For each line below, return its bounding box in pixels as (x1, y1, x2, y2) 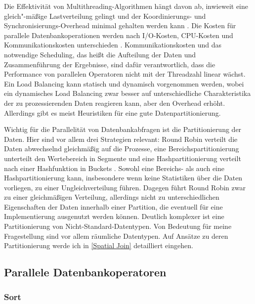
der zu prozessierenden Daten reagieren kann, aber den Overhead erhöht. (4, 97, 225, 108)
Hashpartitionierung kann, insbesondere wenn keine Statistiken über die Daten (4, 173, 243, 183)
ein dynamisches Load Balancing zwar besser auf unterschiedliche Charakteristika (4, 88, 251, 98)
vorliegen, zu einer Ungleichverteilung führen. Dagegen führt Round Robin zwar (4, 182, 246, 192)
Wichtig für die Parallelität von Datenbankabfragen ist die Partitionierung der (4, 124, 242, 134)
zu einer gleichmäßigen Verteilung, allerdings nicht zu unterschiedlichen (4, 192, 219, 202)
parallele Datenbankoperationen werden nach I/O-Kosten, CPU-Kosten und (4, 30, 233, 40)
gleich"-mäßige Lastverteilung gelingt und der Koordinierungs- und (4, 10, 206, 21)
